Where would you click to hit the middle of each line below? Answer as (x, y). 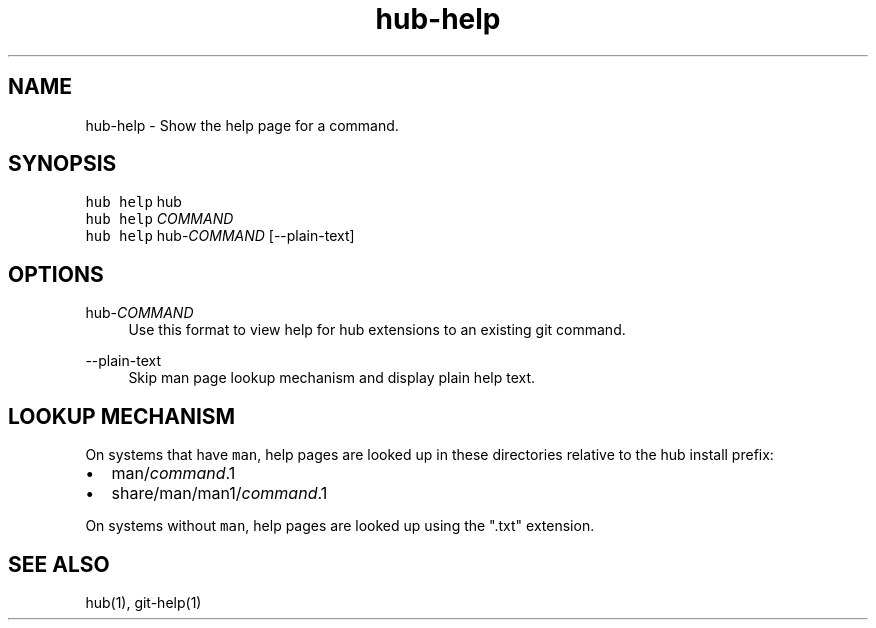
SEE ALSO (59, 564)
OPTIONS (56, 274)
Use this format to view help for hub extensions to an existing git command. (377, 330)
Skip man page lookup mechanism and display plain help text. (332, 378)
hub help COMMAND (159, 219)
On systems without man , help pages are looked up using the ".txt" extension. (340, 526)
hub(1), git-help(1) (143, 602)
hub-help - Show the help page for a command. (242, 125)
